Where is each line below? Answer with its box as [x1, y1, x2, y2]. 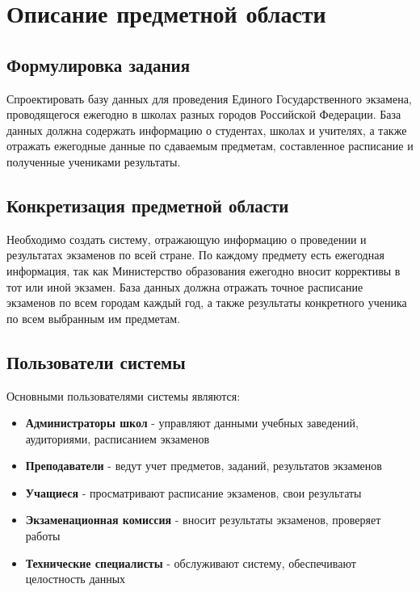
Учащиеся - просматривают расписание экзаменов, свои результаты [25, 484, 362, 501]
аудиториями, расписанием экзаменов [25, 430, 210, 447]
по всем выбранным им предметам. [6, 309, 181, 326]
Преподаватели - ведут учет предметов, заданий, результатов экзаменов [25, 457, 382, 474]
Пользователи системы [6, 349, 186, 374]
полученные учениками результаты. [6, 153, 181, 170]
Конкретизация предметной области [6, 192, 289, 217]
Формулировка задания [6, 52, 191, 77]
